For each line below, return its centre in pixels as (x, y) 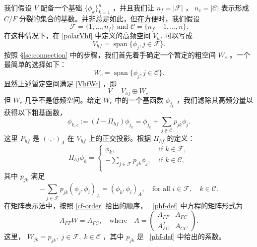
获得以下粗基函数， (35, 112)
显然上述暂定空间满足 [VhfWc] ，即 (61, 83)
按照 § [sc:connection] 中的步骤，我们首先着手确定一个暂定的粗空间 (110, 54)
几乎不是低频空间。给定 (63, 99)
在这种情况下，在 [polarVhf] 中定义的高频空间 (77, 35)
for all (161, 189)
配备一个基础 (61, 7)
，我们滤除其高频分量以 (215, 99)
